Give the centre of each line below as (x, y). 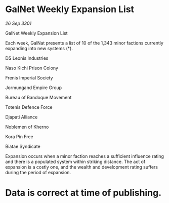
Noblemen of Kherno (27, 127)
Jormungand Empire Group (34, 88)
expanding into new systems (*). (39, 48)
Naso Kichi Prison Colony (32, 68)
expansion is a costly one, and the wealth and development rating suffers (82, 167)
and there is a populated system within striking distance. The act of (75, 161)
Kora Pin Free (19, 136)
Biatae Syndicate (23, 146)
